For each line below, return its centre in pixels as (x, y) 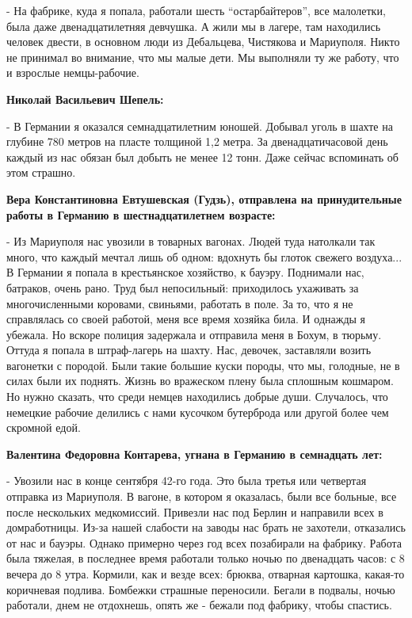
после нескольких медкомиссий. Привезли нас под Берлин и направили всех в (195, 511)
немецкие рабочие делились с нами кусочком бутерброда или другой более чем (198, 412)
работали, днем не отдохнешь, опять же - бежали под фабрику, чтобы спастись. (199, 605)
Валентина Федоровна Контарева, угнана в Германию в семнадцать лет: (195, 454)
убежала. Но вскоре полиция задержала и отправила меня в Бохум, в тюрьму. (194, 334)
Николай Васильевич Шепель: (85, 99)
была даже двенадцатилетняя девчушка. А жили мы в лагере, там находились (194, 26)
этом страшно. (41, 172)
